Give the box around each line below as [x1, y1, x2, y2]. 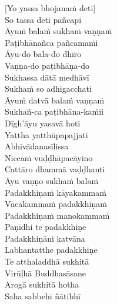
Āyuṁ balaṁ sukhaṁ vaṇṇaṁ [5, 25, 112, 37]
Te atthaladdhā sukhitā [5, 255, 89, 268]
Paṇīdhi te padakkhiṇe [5, 221, 86, 233]
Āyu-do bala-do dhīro [5, 48, 82, 60]
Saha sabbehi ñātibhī [5, 289, 81, 302]
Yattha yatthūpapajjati [5, 128, 88, 141]
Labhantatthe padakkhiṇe [5, 243, 98, 256]
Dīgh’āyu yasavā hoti [5, 116, 81, 129]
